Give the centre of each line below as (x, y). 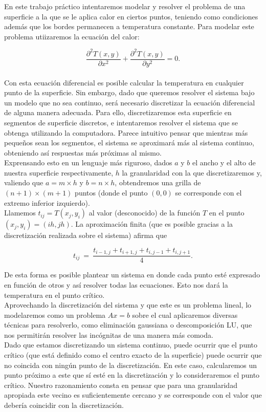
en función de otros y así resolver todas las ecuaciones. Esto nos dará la (116, 284)
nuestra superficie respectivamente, (59, 172)
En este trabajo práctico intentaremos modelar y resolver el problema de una (125, 6)
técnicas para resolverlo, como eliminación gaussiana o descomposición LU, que (128, 325)
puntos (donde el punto (111, 193)
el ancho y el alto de (224, 162)
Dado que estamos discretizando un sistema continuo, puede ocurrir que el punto (131, 345)
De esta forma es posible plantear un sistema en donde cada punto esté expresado (132, 275)
